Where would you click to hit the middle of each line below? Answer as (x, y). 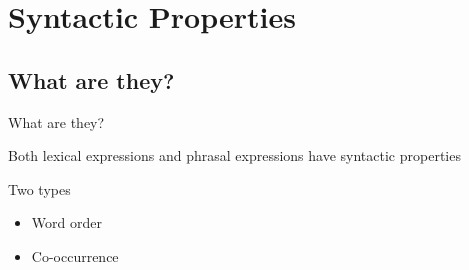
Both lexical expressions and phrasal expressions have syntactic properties (234, 155)
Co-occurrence (75, 255)
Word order (66, 222)
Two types (39, 188)
